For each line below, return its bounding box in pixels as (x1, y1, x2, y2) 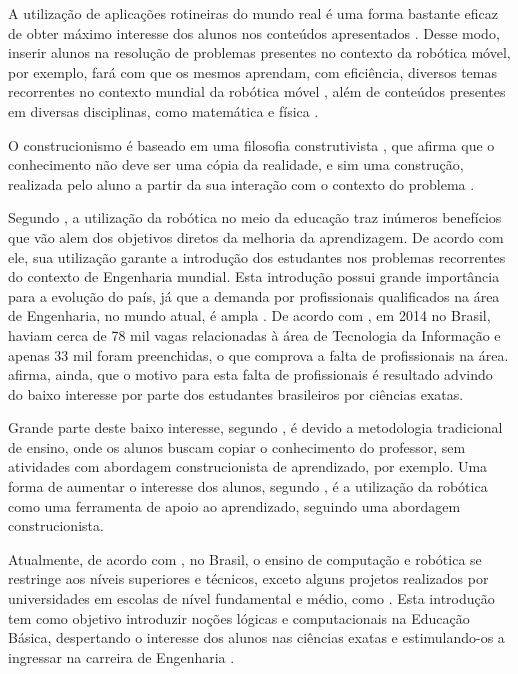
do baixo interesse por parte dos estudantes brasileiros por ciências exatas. (8, 383, 464, 404)
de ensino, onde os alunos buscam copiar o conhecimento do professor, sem (8, 436, 466, 457)
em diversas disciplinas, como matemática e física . (8, 100, 319, 121)
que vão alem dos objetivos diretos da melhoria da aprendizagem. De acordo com (8, 226, 504, 247)
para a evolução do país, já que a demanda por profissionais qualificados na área (8, 285, 500, 306)
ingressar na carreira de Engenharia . (8, 646, 235, 667)
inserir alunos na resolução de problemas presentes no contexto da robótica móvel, (8, 42, 511, 63)
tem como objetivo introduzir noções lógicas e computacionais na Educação (8, 607, 470, 628)
